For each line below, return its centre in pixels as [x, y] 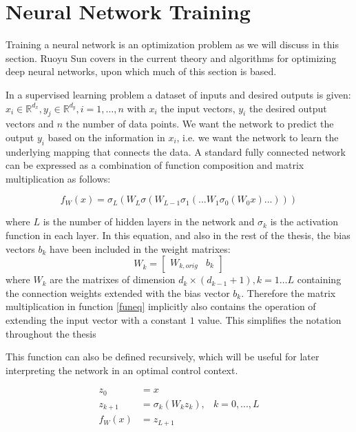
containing [319, 279]
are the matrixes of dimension [113, 279]
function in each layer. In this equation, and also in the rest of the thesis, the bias [178, 235]
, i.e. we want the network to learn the [258, 137]
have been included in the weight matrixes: [140, 248]
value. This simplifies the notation [270, 320]
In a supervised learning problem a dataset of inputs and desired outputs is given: [178, 94]
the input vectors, [198, 108]
